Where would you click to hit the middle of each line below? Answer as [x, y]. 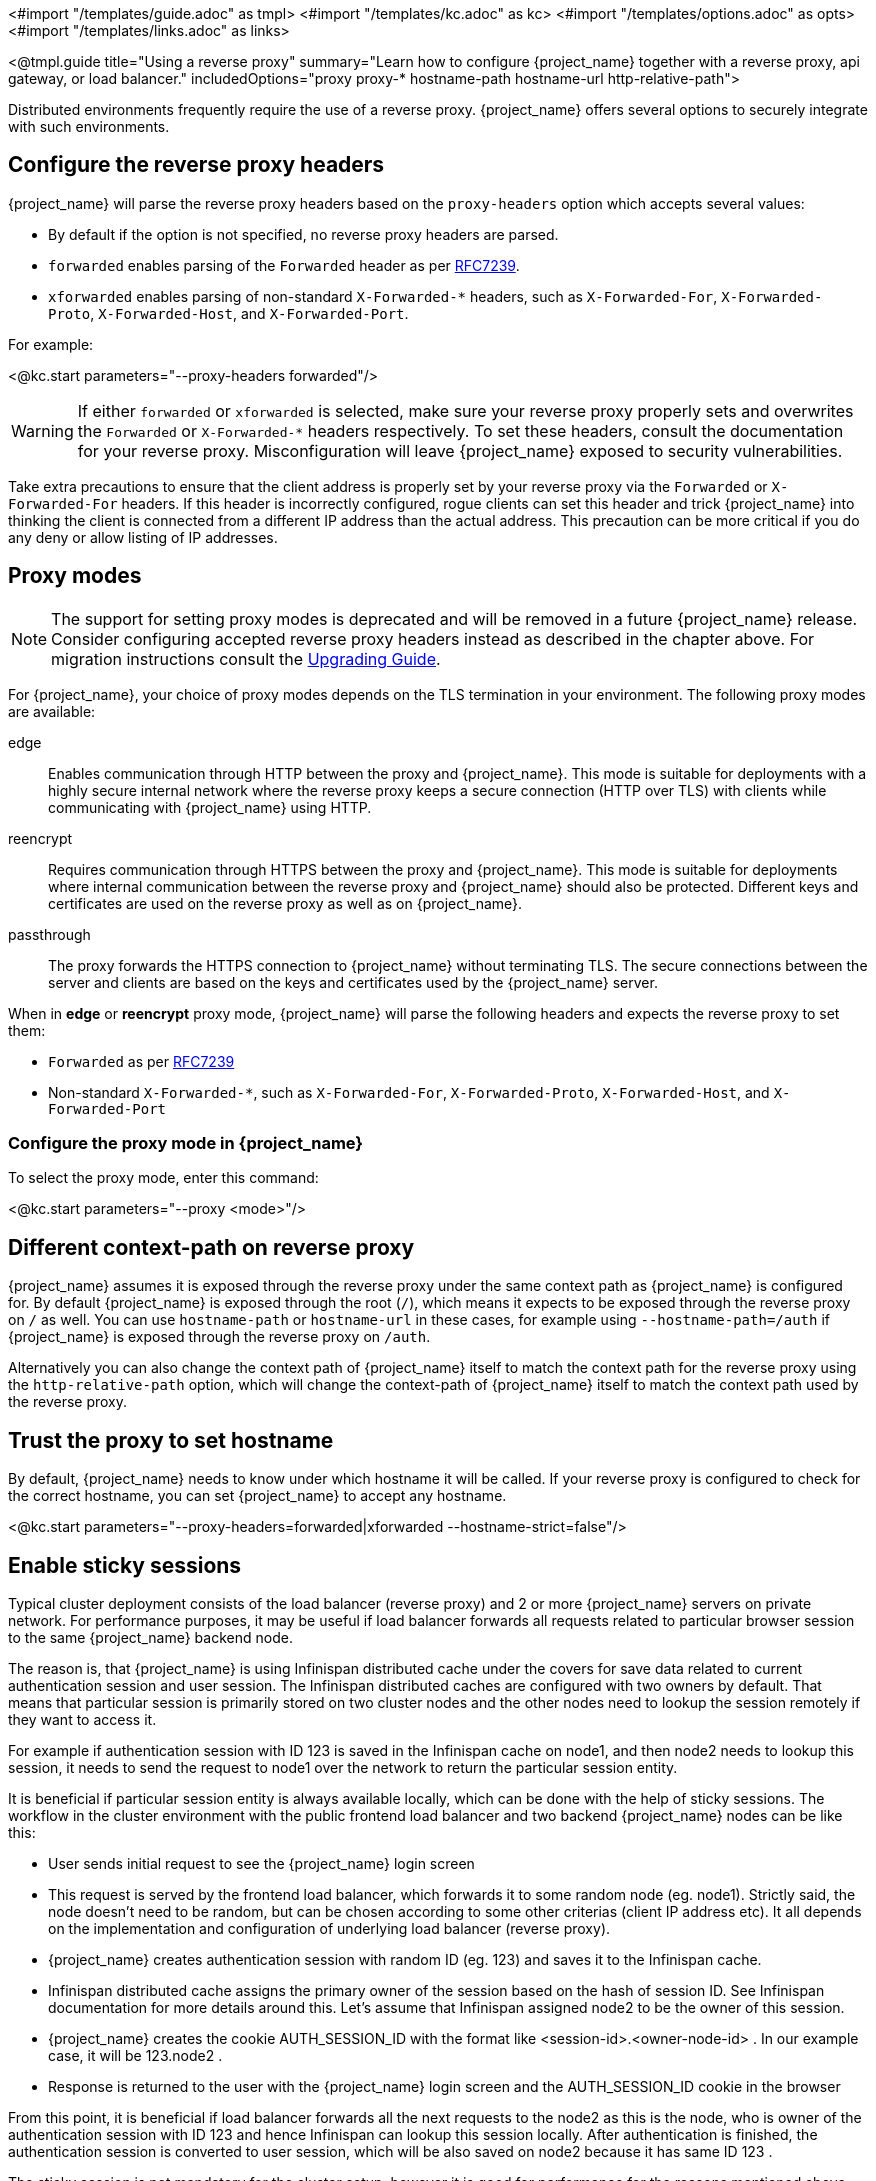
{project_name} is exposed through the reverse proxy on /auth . [219, 1337]
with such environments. [89, 126]
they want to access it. [82, 1719]
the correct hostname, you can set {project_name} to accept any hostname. [257, 1496]
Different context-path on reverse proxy [211, 1247]
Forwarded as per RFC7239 [141, 1061]
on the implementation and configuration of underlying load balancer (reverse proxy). [329, 1928]
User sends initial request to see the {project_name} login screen [261, 1863]
